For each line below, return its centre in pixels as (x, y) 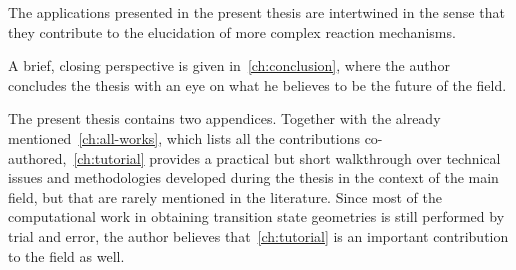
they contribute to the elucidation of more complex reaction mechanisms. (232, 31)
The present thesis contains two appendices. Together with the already (224, 118)
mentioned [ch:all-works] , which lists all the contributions (184, 137)
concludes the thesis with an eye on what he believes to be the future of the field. (257, 84)
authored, (37, 157)
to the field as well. (66, 255)
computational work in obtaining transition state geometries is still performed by (256, 216)
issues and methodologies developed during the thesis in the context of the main (253, 177)
